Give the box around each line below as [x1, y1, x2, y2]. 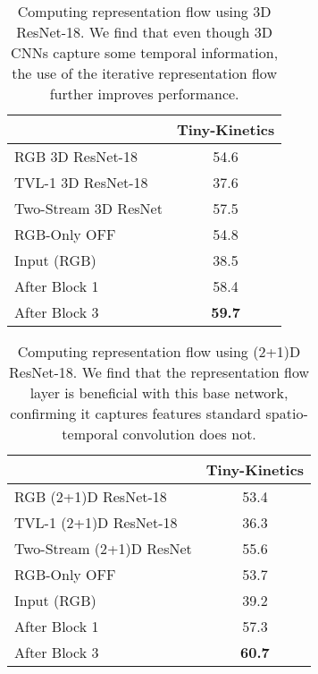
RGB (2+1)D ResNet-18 [14, 486, 167, 507]
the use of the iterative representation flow [12, 63, 277, 83]
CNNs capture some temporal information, [11, 42, 279, 63]
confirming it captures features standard [10, 403, 262, 423]
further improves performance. [49, 83, 239, 104]
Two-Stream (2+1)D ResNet [14, 538, 192, 559]
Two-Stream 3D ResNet [14, 198, 163, 218]
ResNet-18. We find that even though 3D [16, 21, 272, 42]
